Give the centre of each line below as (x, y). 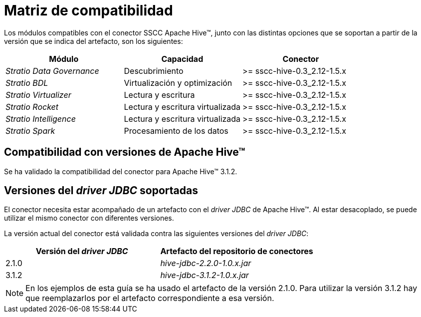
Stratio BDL (27, 83)
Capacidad (182, 59)
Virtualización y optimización (178, 83)
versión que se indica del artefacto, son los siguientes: (94, 41)
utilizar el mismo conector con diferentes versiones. (89, 218)
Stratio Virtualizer (38, 95)
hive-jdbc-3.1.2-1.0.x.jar (205, 275)
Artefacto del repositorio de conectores (237, 251)
